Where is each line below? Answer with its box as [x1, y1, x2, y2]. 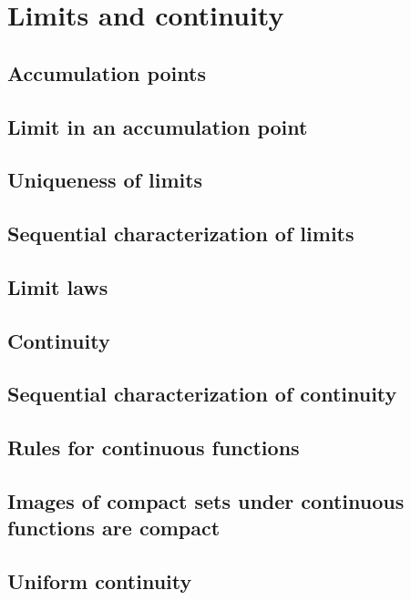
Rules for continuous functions [7, 433, 300, 462]
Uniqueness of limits [7, 166, 203, 194]
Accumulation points [7, 58, 206, 86]
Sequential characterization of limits [7, 219, 354, 248]
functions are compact [7, 514, 221, 542]
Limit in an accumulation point [7, 112, 308, 140]
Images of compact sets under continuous [7, 487, 405, 515]
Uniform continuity [7, 567, 192, 595]
